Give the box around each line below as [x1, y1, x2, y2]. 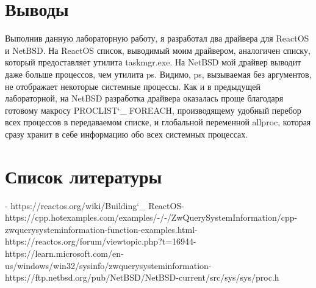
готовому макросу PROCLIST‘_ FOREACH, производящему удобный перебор [5, 103, 301, 116]
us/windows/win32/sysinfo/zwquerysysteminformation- [5, 259, 212, 271]
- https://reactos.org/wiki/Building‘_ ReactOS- [5, 199, 184, 212]
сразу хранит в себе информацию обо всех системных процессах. [5, 127, 248, 140]
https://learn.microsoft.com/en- [5, 246, 124, 259]
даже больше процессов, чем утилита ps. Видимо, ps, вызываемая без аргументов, [5, 67, 312, 80]
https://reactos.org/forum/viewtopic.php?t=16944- [5, 235, 196, 248]
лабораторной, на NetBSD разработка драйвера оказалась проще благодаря [5, 92, 284, 105]
